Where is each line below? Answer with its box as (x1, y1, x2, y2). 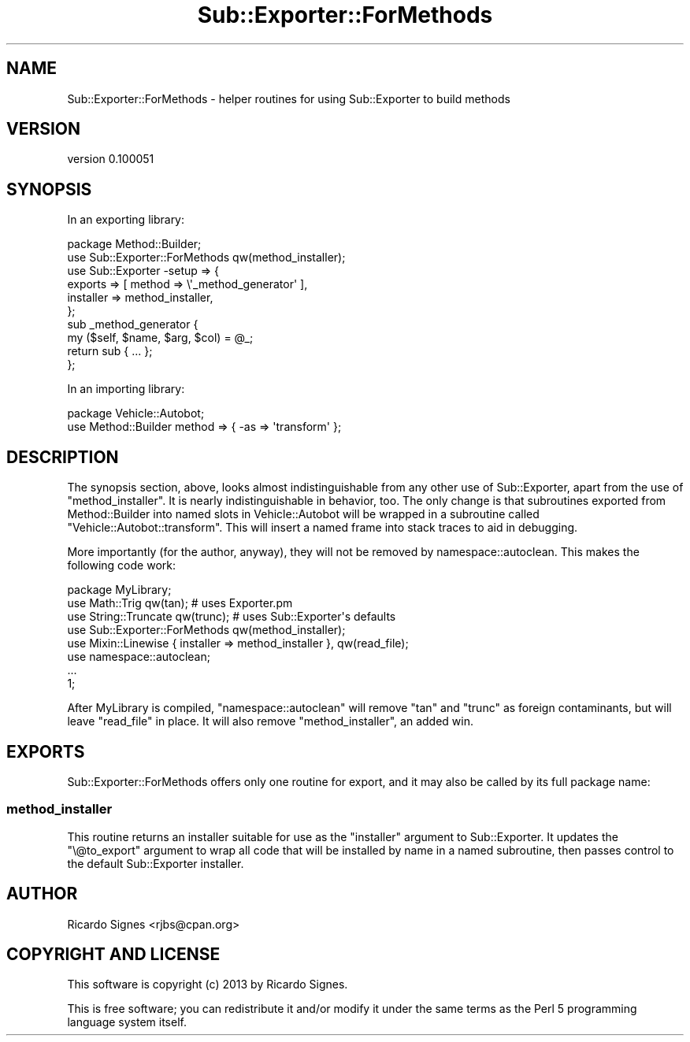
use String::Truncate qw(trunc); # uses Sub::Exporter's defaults (67, 610, 396, 624)
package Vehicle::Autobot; (67, 406, 205, 421)
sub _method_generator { (67, 317, 198, 332)
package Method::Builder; (67, 237, 202, 251)
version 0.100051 (67, 152, 154, 166)
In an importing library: (67, 382, 185, 396)
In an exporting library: (67, 213, 185, 227)
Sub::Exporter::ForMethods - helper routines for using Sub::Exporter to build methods (67, 91, 510, 106)
